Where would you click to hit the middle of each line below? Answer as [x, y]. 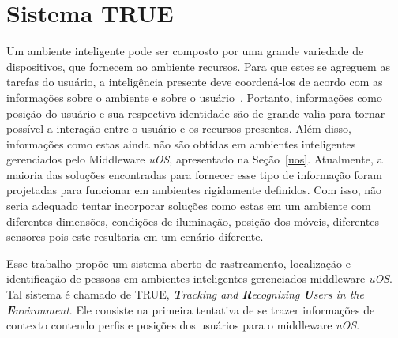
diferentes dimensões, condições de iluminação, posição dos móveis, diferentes [193, 221]
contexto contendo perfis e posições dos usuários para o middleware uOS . [183, 325]
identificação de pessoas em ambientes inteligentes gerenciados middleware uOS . [199, 278]
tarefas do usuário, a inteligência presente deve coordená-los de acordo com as [195, 82]
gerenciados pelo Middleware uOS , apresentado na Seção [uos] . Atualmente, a [195, 159]
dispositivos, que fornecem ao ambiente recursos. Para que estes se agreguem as [198, 66]
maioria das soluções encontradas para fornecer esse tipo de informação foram [194, 174]
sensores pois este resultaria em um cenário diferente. [135, 237]
